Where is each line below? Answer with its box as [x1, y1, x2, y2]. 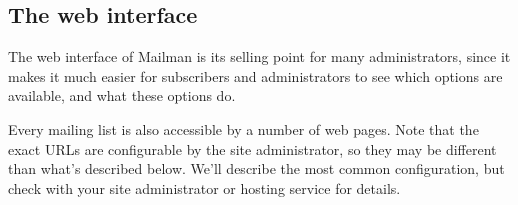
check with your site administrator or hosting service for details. [8, 177, 401, 198]
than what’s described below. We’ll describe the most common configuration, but [8, 158, 505, 179]
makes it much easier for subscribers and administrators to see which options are [8, 65, 503, 86]
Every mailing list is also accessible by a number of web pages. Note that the [8, 118, 479, 139]
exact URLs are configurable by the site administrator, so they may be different [8, 138, 497, 159]
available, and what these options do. [8, 85, 236, 106]
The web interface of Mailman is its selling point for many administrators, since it [8, 46, 511, 67]
